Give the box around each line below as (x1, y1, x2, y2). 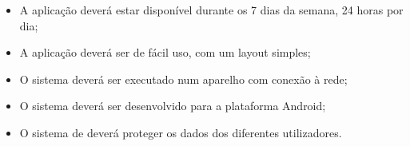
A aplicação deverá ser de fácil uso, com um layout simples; (19, 44, 311, 61)
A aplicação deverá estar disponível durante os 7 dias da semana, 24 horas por (19, 2, 404, 18)
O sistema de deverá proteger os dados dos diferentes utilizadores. (19, 124, 342, 140)
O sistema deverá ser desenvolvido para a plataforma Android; (19, 97, 326, 114)
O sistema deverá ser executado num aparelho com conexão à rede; (19, 70, 348, 87)
